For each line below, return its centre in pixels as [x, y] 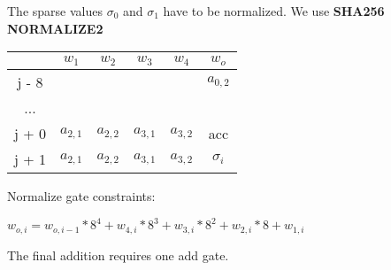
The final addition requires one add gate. [118, 255]
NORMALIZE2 [55, 28]
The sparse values [55, 11]
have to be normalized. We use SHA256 [274, 11]
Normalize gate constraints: [81, 196]
